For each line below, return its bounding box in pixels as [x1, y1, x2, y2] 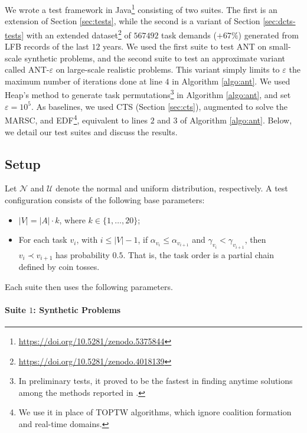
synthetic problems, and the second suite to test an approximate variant [24, 51, 285, 64]
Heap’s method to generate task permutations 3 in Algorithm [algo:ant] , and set [5, 87, 291, 101]
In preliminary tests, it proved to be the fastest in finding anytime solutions [18, 375, 293, 387]
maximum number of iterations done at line [5, 74, 162, 87]
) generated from [238, 28, 299, 41]
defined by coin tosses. [18, 261, 100, 273]
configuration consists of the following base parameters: [5, 193, 205, 206]
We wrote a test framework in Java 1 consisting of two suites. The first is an [5, 2, 277, 15]
